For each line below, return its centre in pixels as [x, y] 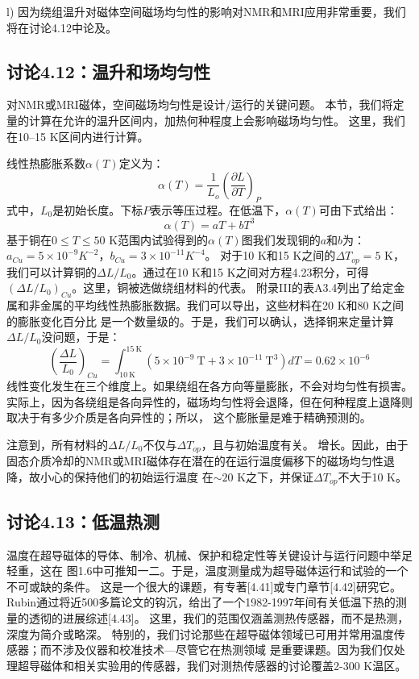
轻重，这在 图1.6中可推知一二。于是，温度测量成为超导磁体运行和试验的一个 [207, 571]
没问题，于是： [81, 337]
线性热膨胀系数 [46, 163]
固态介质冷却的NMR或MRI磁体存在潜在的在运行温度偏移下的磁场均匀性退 [201, 461]
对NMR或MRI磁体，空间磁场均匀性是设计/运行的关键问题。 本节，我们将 [200, 104]
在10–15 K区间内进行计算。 [78, 136]
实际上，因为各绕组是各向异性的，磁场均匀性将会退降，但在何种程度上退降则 [209, 401]
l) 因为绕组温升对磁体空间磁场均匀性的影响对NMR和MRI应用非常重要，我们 [206, 11]
